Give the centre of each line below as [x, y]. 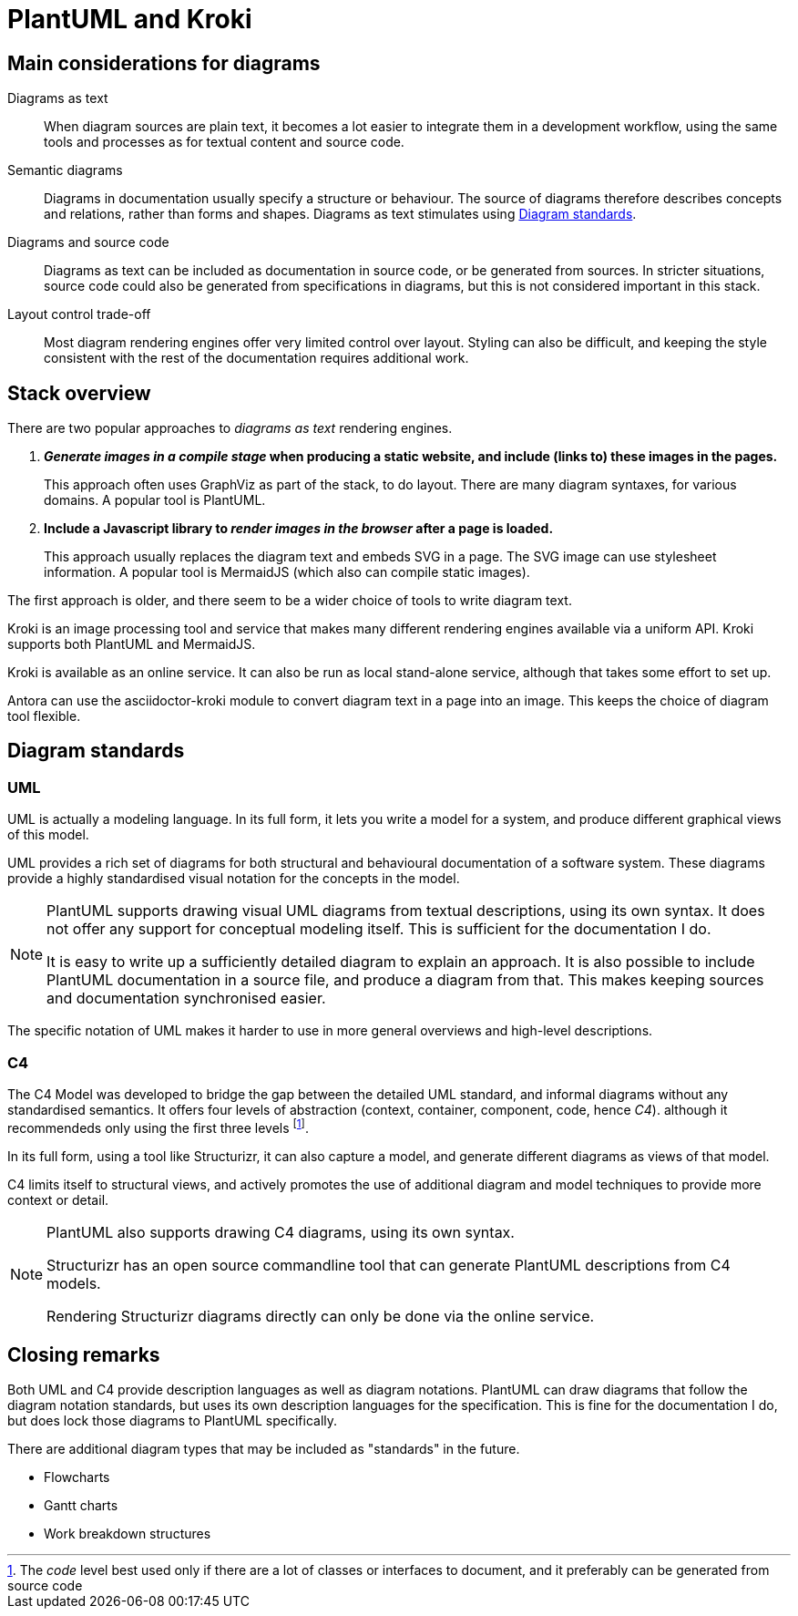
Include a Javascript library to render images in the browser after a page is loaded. [299, 529]
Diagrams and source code [88, 242]
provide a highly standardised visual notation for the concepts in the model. [234, 879]
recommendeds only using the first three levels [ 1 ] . [158, 1126]
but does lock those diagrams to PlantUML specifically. [173, 1421]
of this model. [48, 835]
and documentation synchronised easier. [186, 998]
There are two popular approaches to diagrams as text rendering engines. [230, 428]
